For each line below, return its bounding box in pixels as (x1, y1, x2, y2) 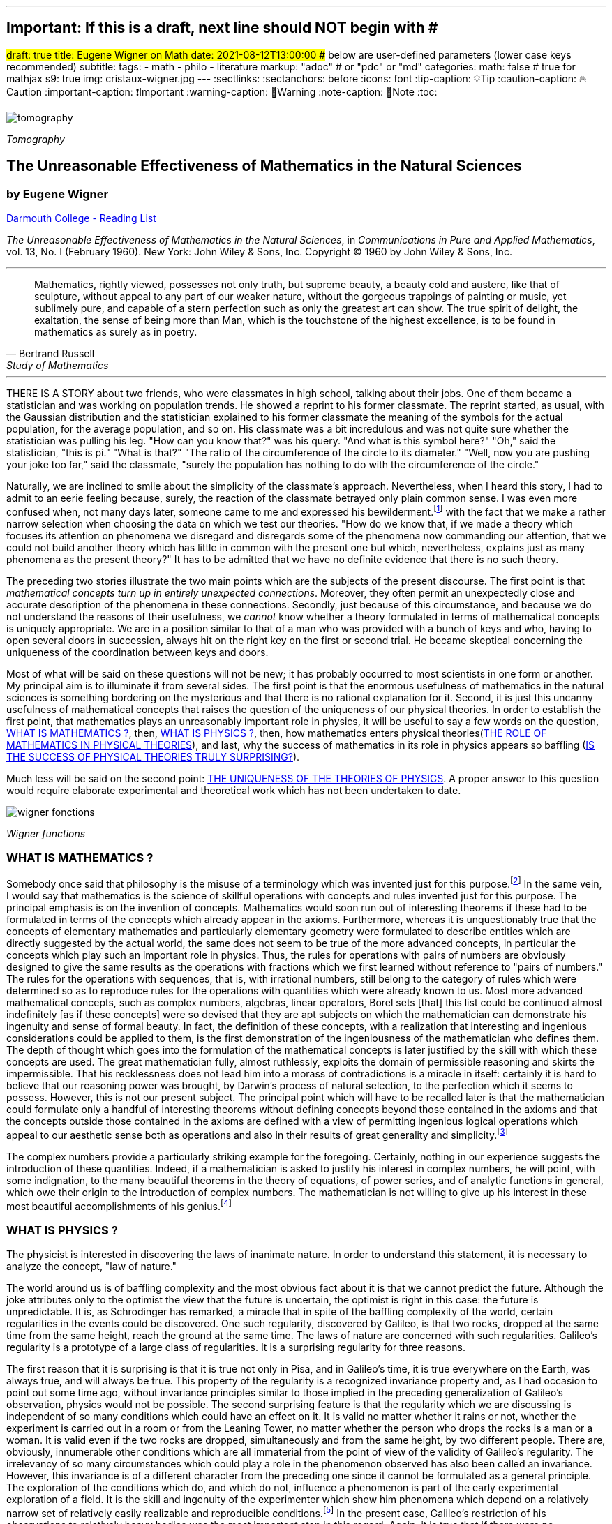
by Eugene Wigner (6, 186, 109, 201)
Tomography (6, 133, 65, 145)
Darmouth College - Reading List (6, 212, 156, 225)
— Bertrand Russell (6, 348, 95, 360)
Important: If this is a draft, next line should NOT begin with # (6, 19, 438, 37)
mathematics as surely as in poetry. (34, 326, 197, 338)
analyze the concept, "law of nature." (6, 1260, 177, 1273)
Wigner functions (6, 827, 86, 839)
